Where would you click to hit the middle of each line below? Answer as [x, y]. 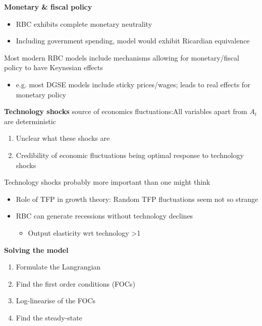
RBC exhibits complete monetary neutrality [84, 23]
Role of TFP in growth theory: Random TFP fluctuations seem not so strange [137, 199]
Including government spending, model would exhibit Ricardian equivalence [133, 41]
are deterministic [30, 121]
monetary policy [41, 94]
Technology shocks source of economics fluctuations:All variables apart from [126, 111]
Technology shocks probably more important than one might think [107, 182]
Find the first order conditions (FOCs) [75, 283]
